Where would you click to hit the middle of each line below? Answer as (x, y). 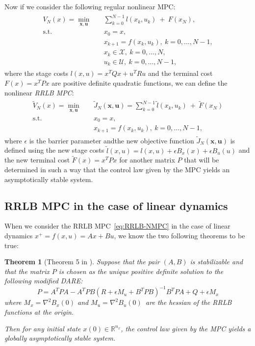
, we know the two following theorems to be (179, 235)
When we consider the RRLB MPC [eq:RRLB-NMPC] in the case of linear (117, 226)
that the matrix (27, 271)
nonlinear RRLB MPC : (39, 92)
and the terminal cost (180, 73)
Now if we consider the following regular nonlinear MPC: (90, 6)
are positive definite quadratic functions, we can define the (140, 82)
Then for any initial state (43, 328)
